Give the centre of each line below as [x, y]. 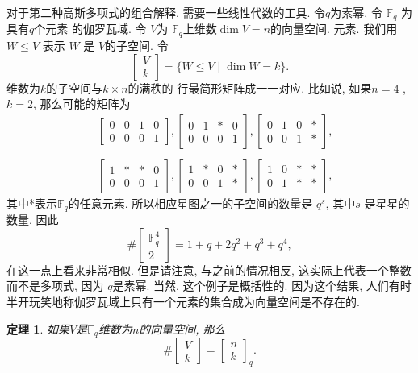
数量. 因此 [33, 220]
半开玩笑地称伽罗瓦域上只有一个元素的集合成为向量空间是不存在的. [183, 302]
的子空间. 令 [137, 45]
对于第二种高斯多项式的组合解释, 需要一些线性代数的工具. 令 [166, 12]
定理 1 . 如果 [38, 328]
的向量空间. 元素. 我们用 [334, 29]
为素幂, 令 [356, 12]
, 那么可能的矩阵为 [82, 104]
